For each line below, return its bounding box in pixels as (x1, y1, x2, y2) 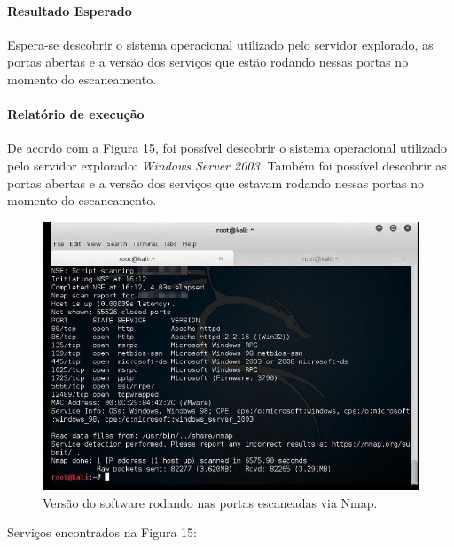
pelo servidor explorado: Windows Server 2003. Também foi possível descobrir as (7, 155, 447, 174)
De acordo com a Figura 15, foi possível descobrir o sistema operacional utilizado (7, 139, 448, 157)
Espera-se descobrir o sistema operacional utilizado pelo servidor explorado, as (7, 35, 434, 53)
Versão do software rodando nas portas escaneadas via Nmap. (43, 493, 378, 511)
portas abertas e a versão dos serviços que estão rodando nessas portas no (7, 52, 409, 71)
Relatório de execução (7, 105, 145, 123)
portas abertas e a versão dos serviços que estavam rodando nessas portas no (7, 173, 425, 192)
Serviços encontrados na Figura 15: (7, 523, 197, 542)
